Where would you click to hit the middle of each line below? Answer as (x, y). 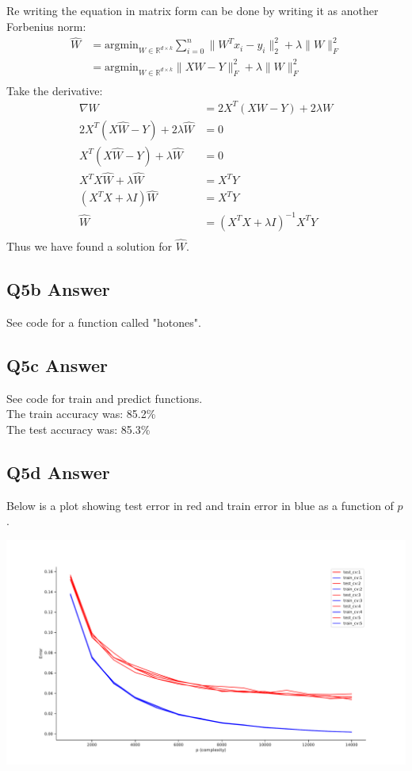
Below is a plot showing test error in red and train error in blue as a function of (200, 505)
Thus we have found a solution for (90, 246)
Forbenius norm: (46, 26)
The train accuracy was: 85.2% (81, 414)
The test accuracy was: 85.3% (78, 429)
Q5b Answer (58, 289)
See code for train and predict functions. (105, 398)
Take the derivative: (55, 90)
